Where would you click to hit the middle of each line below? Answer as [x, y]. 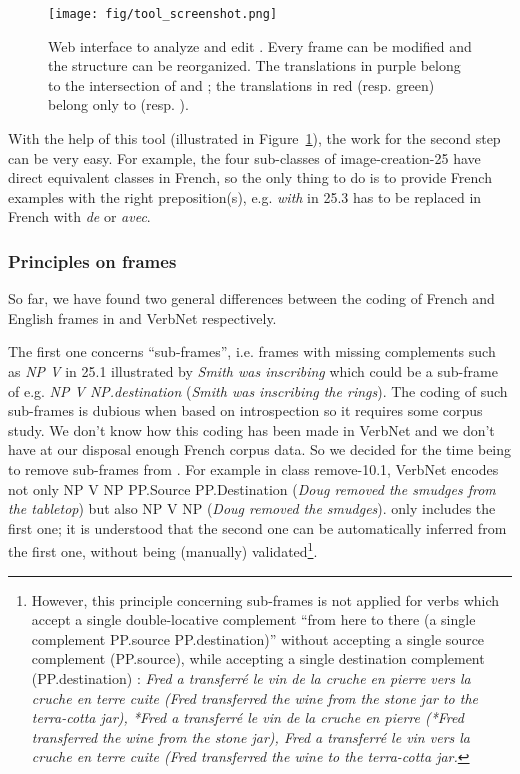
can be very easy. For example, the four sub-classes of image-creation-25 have [244, 157]
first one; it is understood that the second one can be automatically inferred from [257, 527]
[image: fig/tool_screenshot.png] [163, 14]
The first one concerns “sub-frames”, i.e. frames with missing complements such [252, 351]
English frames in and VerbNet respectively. [142, 317]
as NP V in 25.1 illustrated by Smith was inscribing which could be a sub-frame [253, 371]
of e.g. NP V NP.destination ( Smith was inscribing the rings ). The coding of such [258, 390]
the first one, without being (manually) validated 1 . [163, 549]
